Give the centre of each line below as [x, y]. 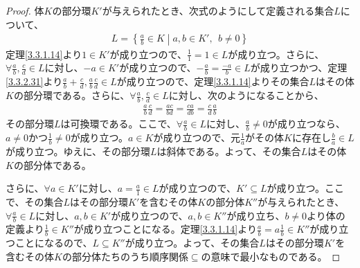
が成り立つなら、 [306, 124]
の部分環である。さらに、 [72, 95]
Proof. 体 [25, 10]
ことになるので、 [54, 243]
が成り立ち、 [256, 215]
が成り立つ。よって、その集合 [192, 243]
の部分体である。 [52, 164]
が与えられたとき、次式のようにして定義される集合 [218, 10]
